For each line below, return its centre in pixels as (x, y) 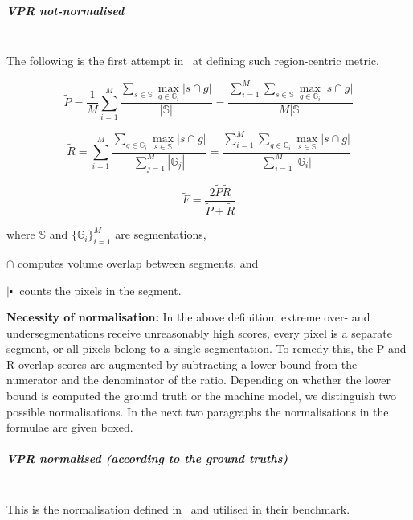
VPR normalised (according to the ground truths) (147, 459)
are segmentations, (161, 234)
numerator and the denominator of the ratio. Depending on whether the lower (199, 380)
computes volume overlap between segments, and (138, 262)
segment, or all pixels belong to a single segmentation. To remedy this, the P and (206, 348)
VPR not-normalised (65, 10)
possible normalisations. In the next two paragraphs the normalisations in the (198, 411)
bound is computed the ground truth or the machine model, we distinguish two (201, 396)
